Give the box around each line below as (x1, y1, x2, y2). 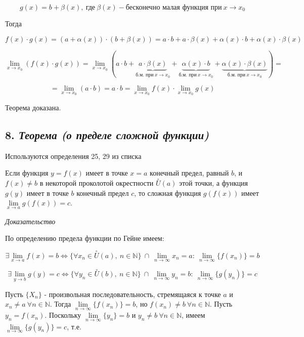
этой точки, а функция (179, 178, 248, 188)
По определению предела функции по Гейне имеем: (5, 233, 164, 243)
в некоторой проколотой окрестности (39, 178, 154, 188)
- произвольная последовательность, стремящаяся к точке (44, 288, 221, 299)
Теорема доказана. (5, 102, 61, 112)
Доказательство (5, 216, 56, 226)
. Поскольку (45, 310, 81, 320)
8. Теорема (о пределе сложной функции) (5, 127, 209, 142)
